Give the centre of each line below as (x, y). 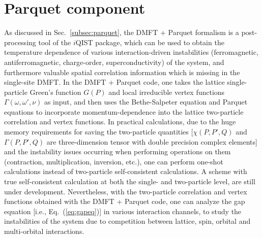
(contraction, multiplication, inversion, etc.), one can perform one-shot (114, 161)
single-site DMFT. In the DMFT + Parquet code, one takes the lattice (114, 82)
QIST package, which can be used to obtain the (150, 42)
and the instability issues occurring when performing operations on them (118, 151)
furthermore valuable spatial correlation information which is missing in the (122, 72)
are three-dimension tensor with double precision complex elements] (152, 141)
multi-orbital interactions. (44, 231)
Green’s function (55, 92)
